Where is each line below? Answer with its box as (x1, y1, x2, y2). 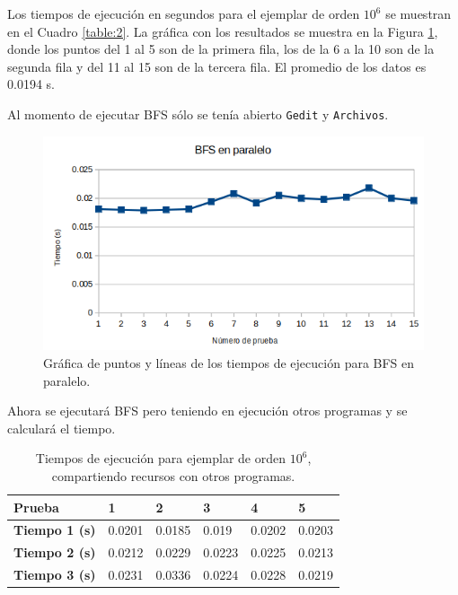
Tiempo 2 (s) (13, 543, 96, 562)
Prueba (13, 497, 59, 516)
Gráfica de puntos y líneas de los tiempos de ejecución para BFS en (43, 353, 415, 372)
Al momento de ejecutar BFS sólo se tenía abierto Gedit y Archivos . (7, 104, 389, 123)
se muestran (385, 4, 452, 22)
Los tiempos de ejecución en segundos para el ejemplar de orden (7, 4, 360, 22)
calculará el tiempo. (7, 418, 116, 437)
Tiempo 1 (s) (13, 521, 96, 539)
